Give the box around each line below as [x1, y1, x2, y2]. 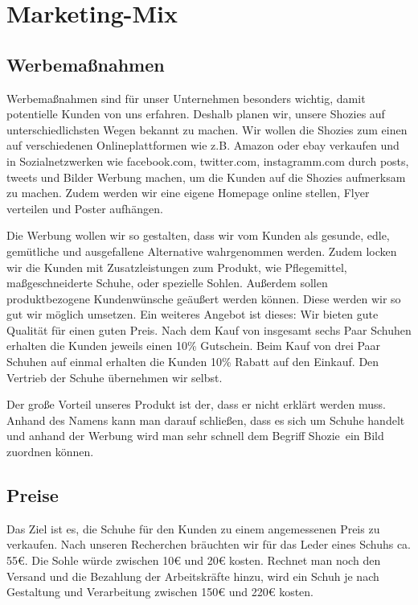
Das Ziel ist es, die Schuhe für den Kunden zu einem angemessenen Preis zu [6, 520, 380, 537]
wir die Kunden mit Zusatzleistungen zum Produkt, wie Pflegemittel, [6, 258, 347, 275]
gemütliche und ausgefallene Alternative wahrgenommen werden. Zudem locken [6, 242, 397, 259]
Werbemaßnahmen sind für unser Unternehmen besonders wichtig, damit [6, 89, 366, 106]
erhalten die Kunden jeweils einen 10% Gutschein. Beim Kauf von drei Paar [6, 337, 381, 354]
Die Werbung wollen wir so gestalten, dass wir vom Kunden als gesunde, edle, [6, 227, 390, 244]
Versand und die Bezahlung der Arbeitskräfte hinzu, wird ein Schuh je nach [6, 567, 379, 584]
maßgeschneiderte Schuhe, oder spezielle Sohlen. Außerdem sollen [6, 274, 328, 291]
